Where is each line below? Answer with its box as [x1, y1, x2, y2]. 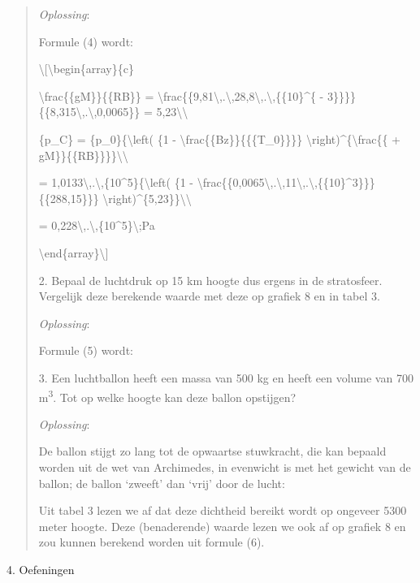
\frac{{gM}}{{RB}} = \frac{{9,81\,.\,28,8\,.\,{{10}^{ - [38, 87, 324, 104]
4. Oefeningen [6, 560, 75, 577]
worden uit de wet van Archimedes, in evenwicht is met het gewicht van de [38, 458, 411, 475]
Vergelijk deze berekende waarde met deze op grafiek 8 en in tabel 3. [38, 287, 380, 304]
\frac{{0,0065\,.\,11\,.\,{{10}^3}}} [197, 174, 375, 191]
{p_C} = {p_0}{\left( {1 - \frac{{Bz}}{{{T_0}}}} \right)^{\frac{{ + [38, 130, 401, 147]
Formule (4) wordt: [38, 32, 133, 50]
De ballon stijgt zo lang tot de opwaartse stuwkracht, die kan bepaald [38, 443, 387, 460]
